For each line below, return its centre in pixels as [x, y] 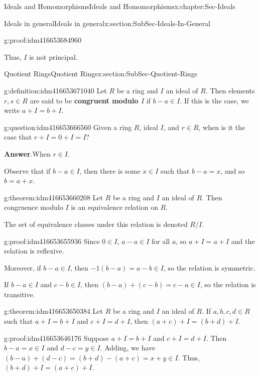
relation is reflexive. [34, 251]
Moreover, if [23, 267]
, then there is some [110, 170]
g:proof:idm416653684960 [43, 40]
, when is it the [222, 127]
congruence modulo [34, 207]
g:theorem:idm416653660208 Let [54, 197]
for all [161, 241]
